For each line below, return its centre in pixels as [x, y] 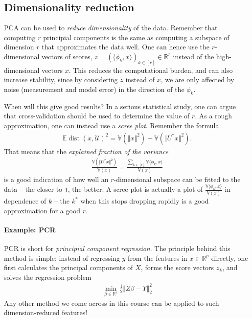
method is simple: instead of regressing [62, 258]
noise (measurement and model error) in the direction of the [94, 89]
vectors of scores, [67, 56]
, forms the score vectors [177, 267]
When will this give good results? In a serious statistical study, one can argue [120, 106]
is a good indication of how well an [56, 179]
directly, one [229, 258]
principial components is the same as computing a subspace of [136, 37]
